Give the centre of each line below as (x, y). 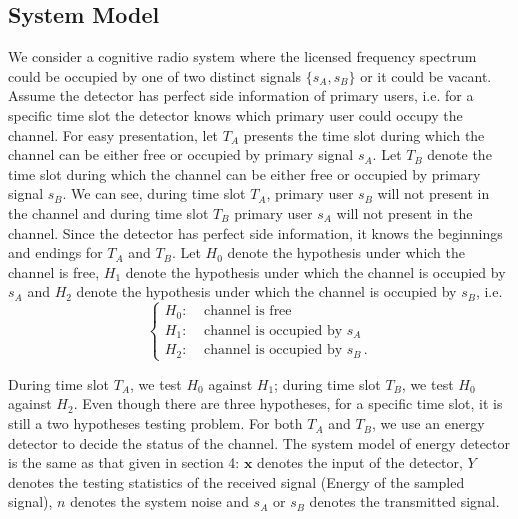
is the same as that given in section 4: (124, 462)
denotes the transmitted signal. (404, 501)
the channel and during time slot (108, 212)
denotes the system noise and (159, 501)
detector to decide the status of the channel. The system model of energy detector (259, 442)
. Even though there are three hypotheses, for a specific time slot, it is (288, 403)
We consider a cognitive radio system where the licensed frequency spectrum (242, 56)
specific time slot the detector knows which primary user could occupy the (235, 114)
